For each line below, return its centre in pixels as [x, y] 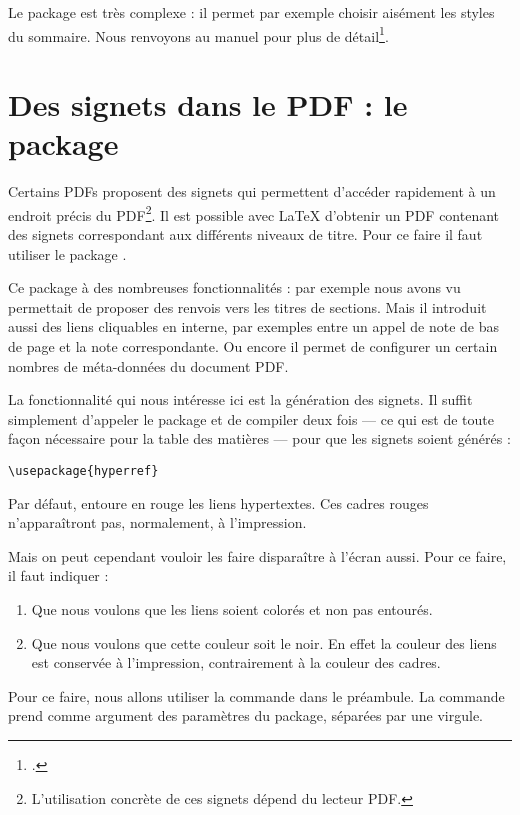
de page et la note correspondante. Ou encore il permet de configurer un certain [253, 345]
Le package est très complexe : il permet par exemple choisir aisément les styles [251, 12]
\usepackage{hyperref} [83, 470]
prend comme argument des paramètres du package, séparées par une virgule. [245, 715]
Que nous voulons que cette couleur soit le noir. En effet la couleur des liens [264, 642]
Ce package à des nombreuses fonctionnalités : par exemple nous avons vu [234, 287]
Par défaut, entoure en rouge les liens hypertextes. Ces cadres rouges [218, 502]
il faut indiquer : [58, 575]
